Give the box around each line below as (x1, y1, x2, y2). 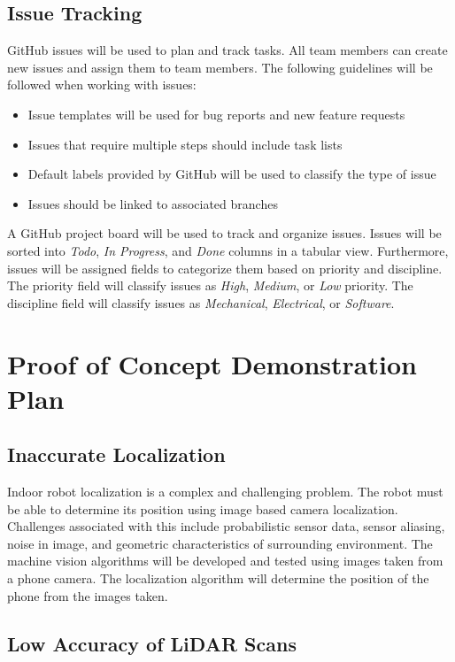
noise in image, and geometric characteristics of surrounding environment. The (7, 534, 433, 552)
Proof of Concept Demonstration (7, 345, 417, 381)
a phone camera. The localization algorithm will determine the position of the (7, 569, 429, 588)
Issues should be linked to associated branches (27, 194, 278, 212)
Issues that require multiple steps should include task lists (27, 135, 343, 153)
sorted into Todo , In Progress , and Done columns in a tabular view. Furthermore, (7, 241, 449, 259)
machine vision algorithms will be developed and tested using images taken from (7, 551, 443, 570)
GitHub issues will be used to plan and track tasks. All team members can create (7, 41, 448, 59)
